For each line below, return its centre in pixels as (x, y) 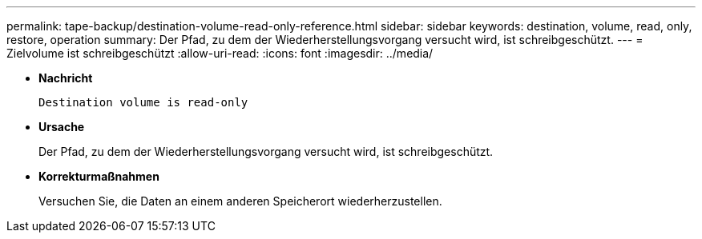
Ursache (62, 127)
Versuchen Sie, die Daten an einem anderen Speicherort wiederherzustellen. (240, 201)
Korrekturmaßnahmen (99, 176)
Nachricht (66, 78)
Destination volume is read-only (143, 102)
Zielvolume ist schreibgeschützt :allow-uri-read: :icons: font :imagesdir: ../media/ (220, 53)
